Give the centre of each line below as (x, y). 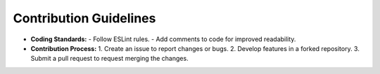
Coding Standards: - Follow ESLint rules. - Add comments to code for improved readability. (163, 39)
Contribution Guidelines (84, 18)
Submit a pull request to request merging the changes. (110, 59)
